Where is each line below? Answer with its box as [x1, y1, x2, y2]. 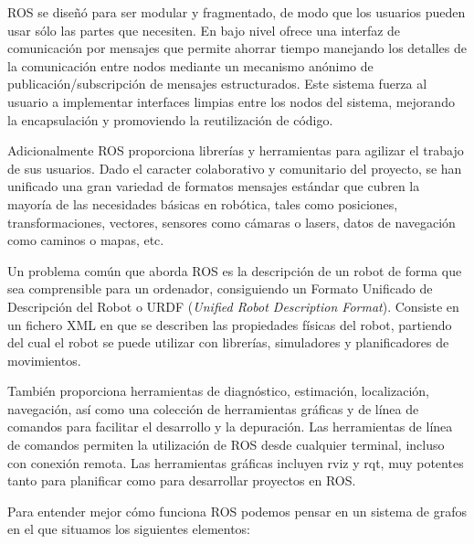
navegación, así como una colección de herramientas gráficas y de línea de [7, 399, 419, 418]
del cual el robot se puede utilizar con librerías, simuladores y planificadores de [7, 333, 449, 352]
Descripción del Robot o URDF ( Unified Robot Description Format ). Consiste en [7, 296, 459, 315]
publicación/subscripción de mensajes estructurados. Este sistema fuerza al [7, 74, 427, 93]
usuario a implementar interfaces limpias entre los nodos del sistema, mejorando [7, 91, 455, 111]
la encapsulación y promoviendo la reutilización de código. [7, 110, 333, 129]
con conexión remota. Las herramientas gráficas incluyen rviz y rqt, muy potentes [7, 453, 464, 472]
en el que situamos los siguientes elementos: [7, 519, 251, 539]
